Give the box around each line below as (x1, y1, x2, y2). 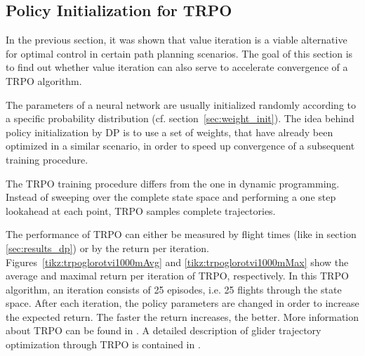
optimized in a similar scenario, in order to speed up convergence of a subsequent (6, 138, 355, 153)
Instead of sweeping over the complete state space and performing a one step (6, 190, 336, 204)
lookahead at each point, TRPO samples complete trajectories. (6, 203, 276, 218)
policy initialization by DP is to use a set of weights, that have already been (6, 124, 333, 139)
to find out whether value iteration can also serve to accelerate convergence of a (6, 60, 348, 74)
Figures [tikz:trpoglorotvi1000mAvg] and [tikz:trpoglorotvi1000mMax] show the (6, 254, 349, 269)
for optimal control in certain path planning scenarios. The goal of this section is (6, 46, 353, 60)
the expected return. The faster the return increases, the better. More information (6, 309, 359, 324)
